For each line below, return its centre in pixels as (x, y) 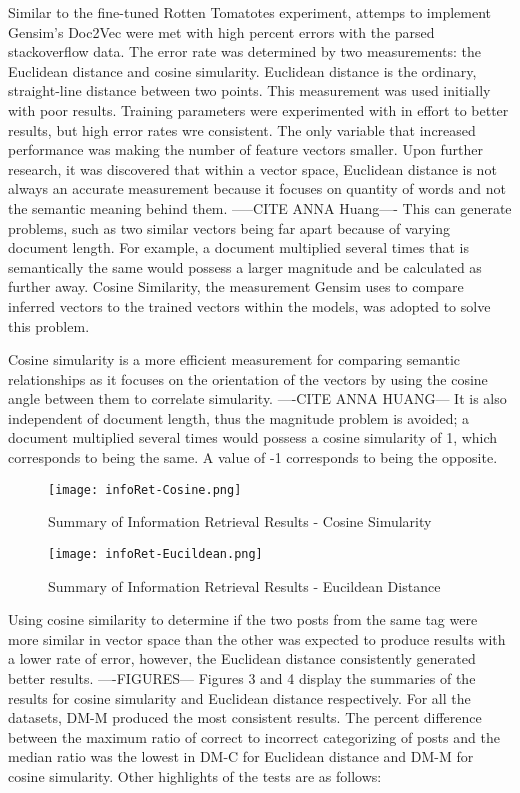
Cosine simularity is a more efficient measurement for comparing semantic (234, 359)
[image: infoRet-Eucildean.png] (155, 553)
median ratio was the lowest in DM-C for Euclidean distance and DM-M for (241, 756)
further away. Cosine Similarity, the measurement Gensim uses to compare (236, 286)
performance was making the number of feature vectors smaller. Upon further (245, 149)
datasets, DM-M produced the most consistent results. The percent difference (245, 717)
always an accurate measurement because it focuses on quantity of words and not (257, 188)
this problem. (49, 325)
